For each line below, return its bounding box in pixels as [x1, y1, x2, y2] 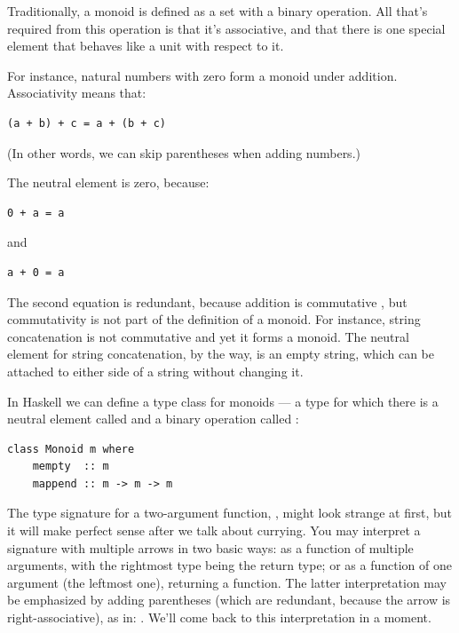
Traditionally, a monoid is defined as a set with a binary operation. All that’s [7, 2, 428, 20]
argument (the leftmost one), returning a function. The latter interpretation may [7, 573, 447, 591]
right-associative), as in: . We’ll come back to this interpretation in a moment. [7, 608, 431, 627]
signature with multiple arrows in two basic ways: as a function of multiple [7, 538, 414, 557]
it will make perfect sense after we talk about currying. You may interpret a [7, 521, 421, 540]
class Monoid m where [7, 442, 135, 455]
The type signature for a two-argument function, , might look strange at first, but [7, 503, 452, 522]
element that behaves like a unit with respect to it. [7, 36, 284, 55]
